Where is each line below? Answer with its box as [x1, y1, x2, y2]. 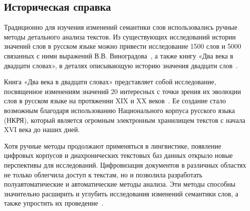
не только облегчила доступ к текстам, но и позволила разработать [4, 169, 203, 179]
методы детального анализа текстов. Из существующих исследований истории [4, 31, 236, 41]
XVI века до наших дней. [4, 124, 80, 134]
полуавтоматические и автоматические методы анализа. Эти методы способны [4, 179, 236, 189]
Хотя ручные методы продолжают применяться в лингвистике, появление [4, 140, 221, 151]
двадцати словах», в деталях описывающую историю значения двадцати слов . [4, 60, 238, 70]
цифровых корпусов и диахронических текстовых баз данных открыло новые [4, 150, 233, 160]
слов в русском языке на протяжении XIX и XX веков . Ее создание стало [4, 96, 226, 106]
